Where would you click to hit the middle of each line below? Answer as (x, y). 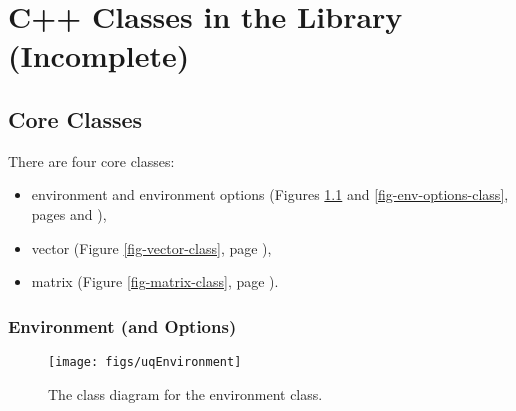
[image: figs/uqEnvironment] (145, 361)
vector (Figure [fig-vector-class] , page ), (151, 247)
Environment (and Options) (122, 325)
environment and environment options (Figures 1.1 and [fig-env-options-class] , (270, 194)
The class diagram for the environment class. (185, 393)
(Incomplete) (99, 55)
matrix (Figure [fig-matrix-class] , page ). (155, 281)
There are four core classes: (91, 160)
